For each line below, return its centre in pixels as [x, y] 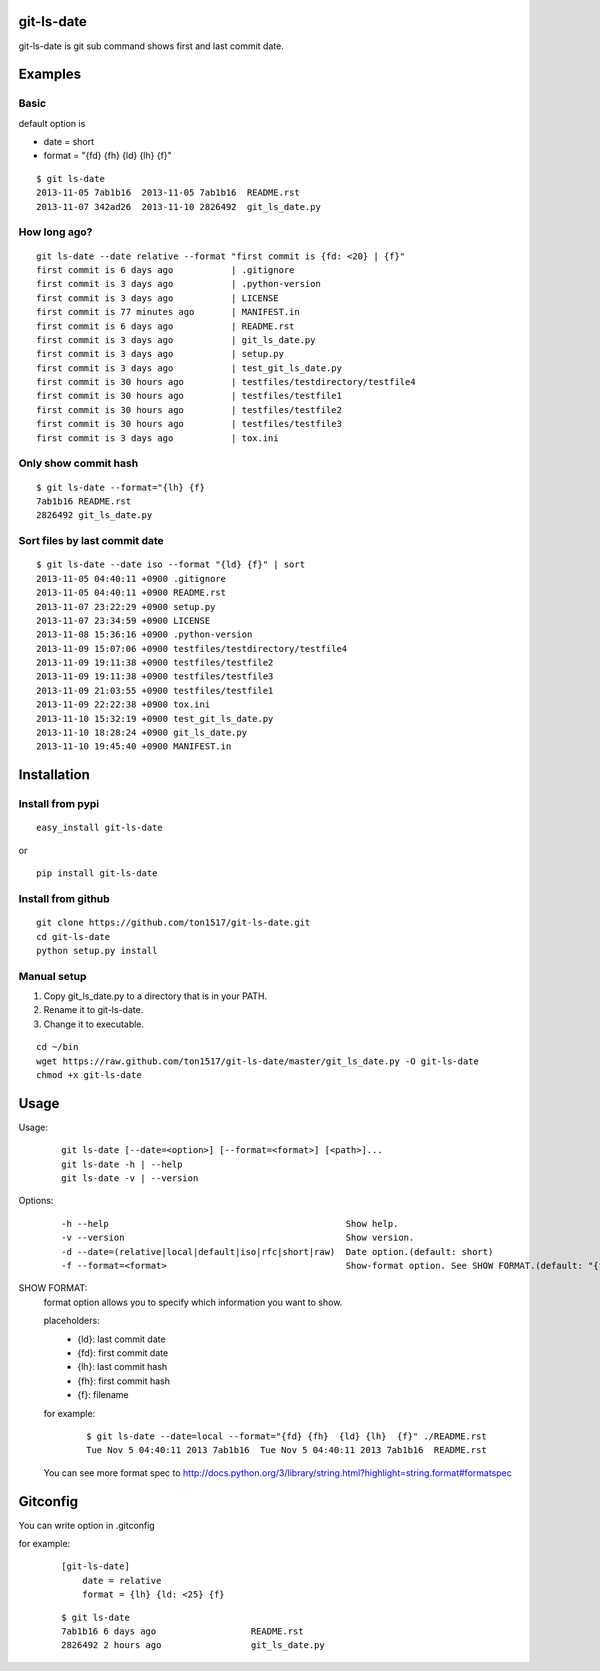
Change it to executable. [94, 1024]
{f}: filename [103, 1395]
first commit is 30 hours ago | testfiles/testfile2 [189, 409]
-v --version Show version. [238, 1238]
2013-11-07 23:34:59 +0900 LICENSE [123, 620]
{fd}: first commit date [123, 1352]
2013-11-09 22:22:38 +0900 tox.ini [123, 704]
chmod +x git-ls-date [89, 1075]
